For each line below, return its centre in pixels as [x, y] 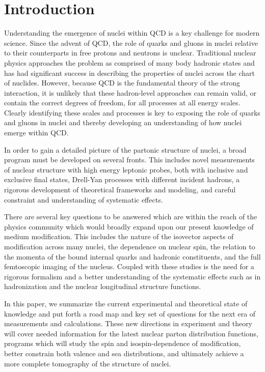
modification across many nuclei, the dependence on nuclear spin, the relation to [130, 246]
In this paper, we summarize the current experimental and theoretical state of [126, 303]
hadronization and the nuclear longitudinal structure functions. [103, 286]
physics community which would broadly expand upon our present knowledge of [129, 226]
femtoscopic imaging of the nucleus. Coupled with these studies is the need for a [129, 266]
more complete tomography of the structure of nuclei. [88, 363]
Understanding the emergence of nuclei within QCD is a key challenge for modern [132, 33]
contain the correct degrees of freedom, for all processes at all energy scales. [122, 103]
